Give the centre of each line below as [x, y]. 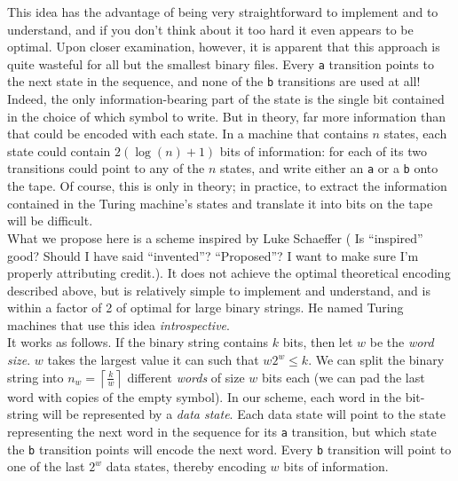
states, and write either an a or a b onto [329, 168]
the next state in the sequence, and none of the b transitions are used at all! [214, 81]
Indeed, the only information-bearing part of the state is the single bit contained [226, 99]
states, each [415, 134]
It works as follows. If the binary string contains [138, 342]
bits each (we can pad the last [343, 377]
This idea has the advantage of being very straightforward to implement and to [223, 12]
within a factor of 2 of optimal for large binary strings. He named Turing [205, 308]
